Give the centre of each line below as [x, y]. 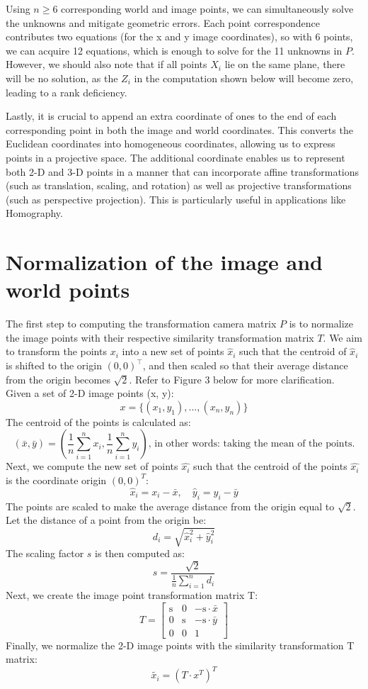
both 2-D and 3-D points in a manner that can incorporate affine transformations [183, 171]
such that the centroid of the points [270, 466]
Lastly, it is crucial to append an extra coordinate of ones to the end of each [171, 116]
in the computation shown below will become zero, [244, 78]
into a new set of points [173, 351]
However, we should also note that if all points [107, 64]
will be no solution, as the [62, 78]
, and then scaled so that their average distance [245, 365]
